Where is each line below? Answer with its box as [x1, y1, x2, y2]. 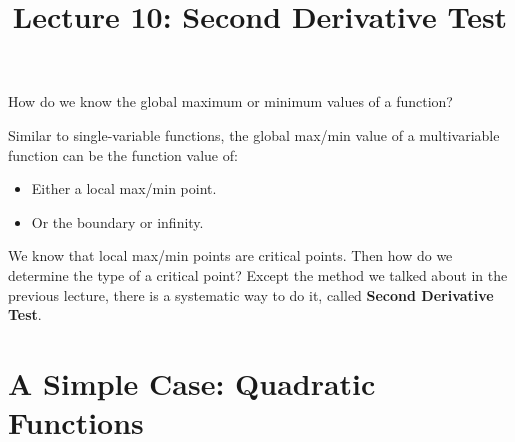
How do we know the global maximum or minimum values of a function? [8, 91, 453, 112]
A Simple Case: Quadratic [8, 362, 376, 403]
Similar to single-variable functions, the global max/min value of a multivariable [8, 124, 500, 145]
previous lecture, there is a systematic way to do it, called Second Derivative [8, 284, 494, 305]
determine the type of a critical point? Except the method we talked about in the [8, 264, 508, 285]
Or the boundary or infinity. [31, 211, 204, 232]
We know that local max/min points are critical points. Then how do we [8, 245, 453, 266]
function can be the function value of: [8, 144, 238, 165]
